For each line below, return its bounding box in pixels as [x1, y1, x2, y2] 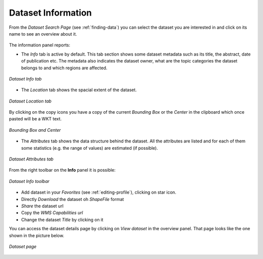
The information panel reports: [9, 42, 71, 48]
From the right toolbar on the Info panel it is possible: [9, 167, 116, 173]
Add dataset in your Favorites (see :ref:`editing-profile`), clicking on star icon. [21, 189, 176, 195]
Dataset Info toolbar [9, 178, 50, 184]
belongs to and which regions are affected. [21, 65, 108, 71]
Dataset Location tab [9, 98, 52, 104]
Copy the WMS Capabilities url [21, 210, 83, 216]
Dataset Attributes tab [9, 156, 54, 162]
